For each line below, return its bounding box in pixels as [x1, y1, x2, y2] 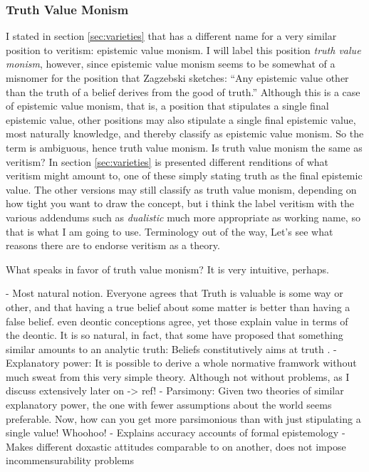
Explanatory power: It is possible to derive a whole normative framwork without [6, 355, 357, 370]
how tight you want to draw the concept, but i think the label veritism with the [6, 196, 354, 211]
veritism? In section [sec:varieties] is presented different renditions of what [6, 154, 328, 169]
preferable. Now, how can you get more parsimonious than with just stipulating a [6, 411, 361, 426]
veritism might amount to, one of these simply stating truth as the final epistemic [6, 168, 363, 183]
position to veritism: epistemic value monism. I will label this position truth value [6, 42, 361, 57]
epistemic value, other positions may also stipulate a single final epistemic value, [6, 112, 356, 127]
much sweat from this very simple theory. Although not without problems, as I [6, 369, 350, 384]
